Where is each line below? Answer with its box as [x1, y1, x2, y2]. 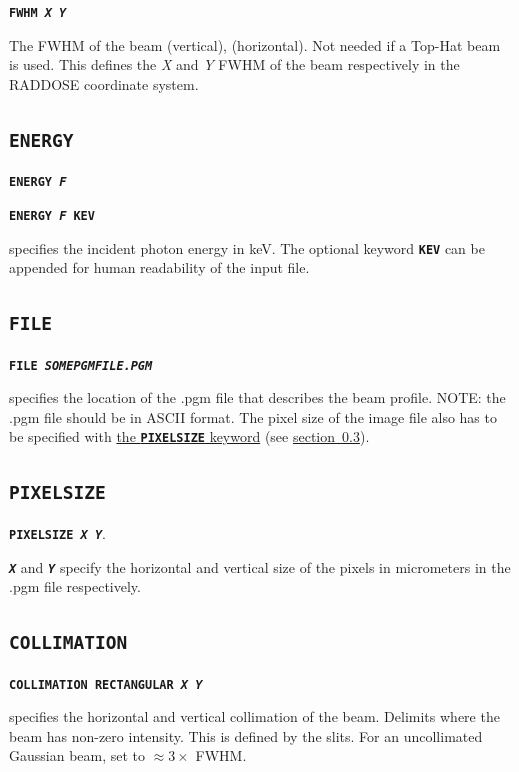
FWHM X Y [9, 6, 67, 20]
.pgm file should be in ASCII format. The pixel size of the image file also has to [9, 406, 497, 427]
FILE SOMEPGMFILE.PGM [9, 358, 153, 373]
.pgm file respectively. [9, 576, 141, 597]
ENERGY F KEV [9, 208, 95, 223]
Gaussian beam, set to [9, 745, 146, 766]
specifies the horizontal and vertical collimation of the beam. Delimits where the [9, 706, 500, 727]
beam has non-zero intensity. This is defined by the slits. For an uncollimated [9, 725, 483, 746]
